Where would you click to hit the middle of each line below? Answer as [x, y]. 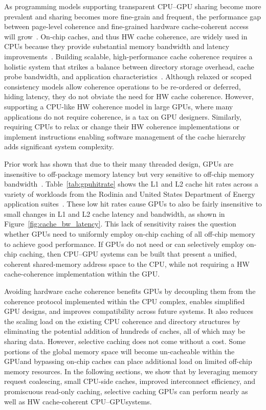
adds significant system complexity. [59, 146]
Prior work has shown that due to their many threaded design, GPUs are [119, 163]
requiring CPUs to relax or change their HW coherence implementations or [122, 127]
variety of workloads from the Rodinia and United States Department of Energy [130, 193]
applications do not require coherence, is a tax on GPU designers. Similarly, [123, 116]
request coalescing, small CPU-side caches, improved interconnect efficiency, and [130, 381]
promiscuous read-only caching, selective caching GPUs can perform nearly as [126, 391]
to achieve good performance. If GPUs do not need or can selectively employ [124, 244]
